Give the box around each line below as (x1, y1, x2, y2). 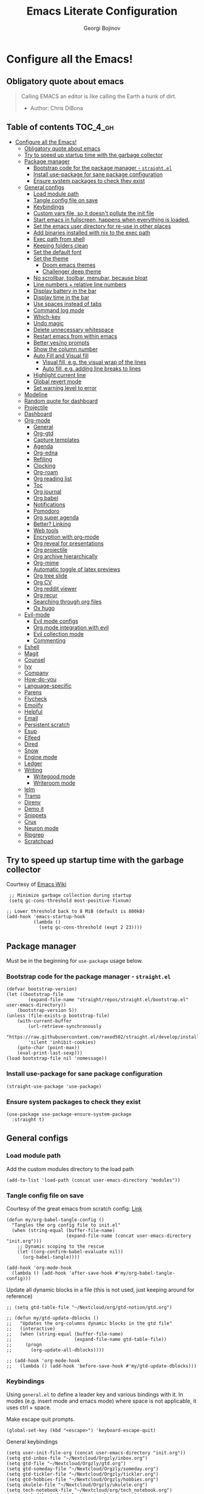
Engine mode (24, 753, 58, 760)
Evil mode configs (33, 617, 78, 625)
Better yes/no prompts (33, 339, 90, 346)
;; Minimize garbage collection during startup (8, 893, 132, 899)
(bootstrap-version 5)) (17, 1007, 78, 1014)
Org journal (33, 487, 62, 495)
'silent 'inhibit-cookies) (28, 1039, 97, 1046)
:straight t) (12, 1117, 45, 1123)
